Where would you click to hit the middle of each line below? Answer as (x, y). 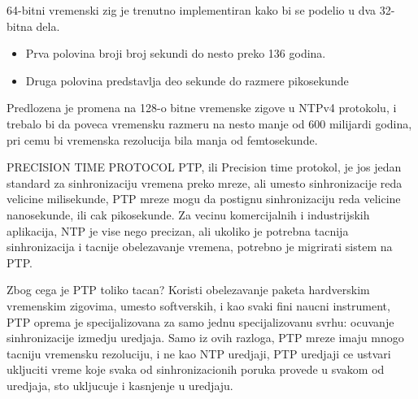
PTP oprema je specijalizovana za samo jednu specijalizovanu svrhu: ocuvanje (200, 321)
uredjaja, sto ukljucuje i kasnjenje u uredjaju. (120, 385)
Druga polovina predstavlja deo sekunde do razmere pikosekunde (187, 80)
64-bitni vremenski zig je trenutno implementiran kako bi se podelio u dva (192, 10)
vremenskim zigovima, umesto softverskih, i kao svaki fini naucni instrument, (198, 305)
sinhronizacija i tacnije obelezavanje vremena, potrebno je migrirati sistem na (200, 247)
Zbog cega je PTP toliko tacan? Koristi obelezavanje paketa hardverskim (188, 290)
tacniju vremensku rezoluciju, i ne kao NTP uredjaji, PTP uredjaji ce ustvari (199, 353)
